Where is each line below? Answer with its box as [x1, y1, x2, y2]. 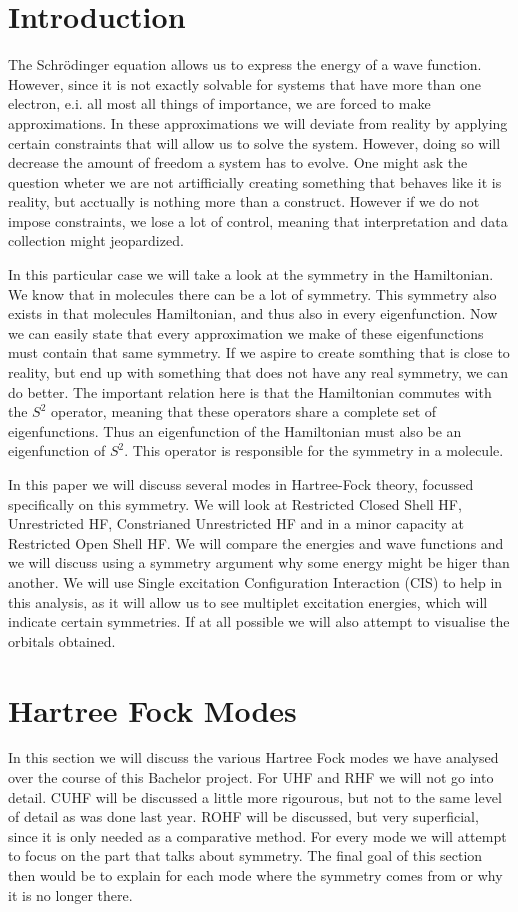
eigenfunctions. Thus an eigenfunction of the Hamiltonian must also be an [8, 420, 462, 441]
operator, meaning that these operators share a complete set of [51, 401, 437, 422]
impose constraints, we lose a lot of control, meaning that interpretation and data [8, 210, 508, 231]
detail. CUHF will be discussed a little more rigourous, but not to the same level [8, 786, 502, 807]
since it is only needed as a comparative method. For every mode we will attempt [8, 825, 507, 846]
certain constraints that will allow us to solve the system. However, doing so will [8, 132, 501, 153]
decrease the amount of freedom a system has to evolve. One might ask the [8, 152, 468, 173]
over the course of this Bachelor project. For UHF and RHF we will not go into [8, 767, 494, 788]
